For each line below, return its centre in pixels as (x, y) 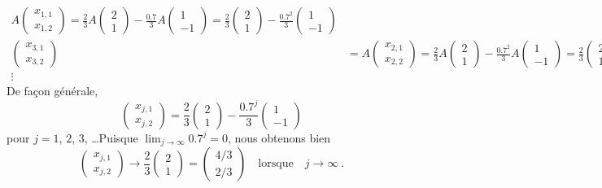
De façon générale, (52, 91)
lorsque (276, 164)
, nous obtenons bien (279, 137)
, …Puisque (111, 137)
